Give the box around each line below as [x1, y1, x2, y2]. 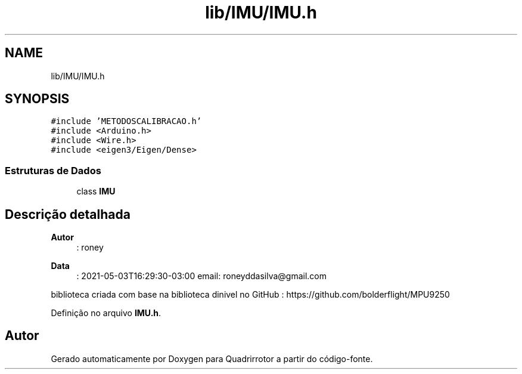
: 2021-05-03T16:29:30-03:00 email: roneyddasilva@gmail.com [76, 271, 327, 282]
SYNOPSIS [5, 91, 70, 107]
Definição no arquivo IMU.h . [51, 308, 161, 319]
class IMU [76, 186, 116, 197]
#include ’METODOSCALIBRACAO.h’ [51, 116, 202, 126]
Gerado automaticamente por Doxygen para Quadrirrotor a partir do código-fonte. [51, 353, 373, 364]
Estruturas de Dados [5, 164, 101, 177]
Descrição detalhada [5, 206, 130, 222]
